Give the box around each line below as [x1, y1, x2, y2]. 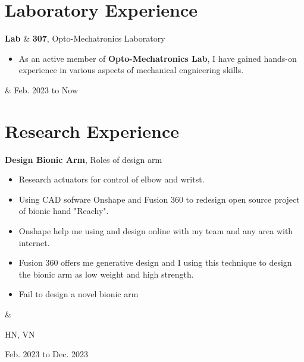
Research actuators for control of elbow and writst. [18, 173, 205, 185]
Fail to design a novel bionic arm [18, 288, 139, 300]
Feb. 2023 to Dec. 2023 [5, 348, 88, 360]
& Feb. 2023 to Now [5, 83, 79, 96]
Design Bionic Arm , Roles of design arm [5, 153, 162, 165]
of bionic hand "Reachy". [18, 204, 109, 217]
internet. [18, 236, 50, 248]
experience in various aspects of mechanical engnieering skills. [18, 64, 244, 76]
